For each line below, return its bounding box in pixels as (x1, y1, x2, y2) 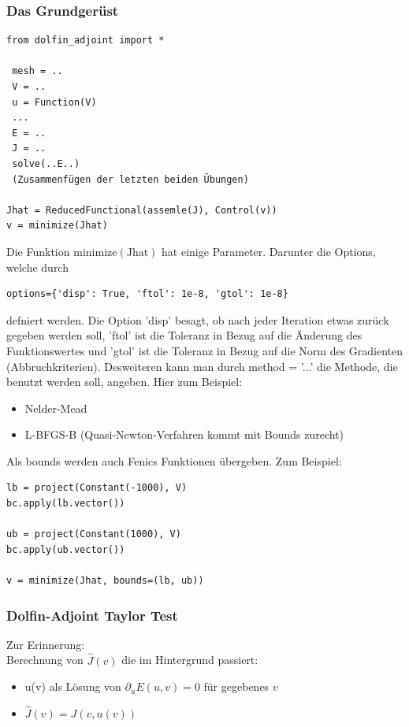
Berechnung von (6, 651, 84, 668)
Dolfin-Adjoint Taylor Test (6, 605, 178, 625)
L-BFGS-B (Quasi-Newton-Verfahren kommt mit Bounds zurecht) (24, 426, 344, 443)
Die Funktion (6, 243, 70, 259)
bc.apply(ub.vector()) (6, 543, 125, 555)
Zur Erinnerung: (6, 636, 85, 652)
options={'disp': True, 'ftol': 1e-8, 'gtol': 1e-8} (6, 288, 288, 300)
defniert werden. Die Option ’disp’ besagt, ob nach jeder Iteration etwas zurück (6, 311, 389, 328)
